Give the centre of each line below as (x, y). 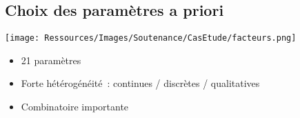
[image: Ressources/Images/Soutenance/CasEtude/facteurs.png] (151, 38)
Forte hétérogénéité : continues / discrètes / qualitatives (140, 83)
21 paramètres (51, 60)
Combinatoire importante (75, 107)
